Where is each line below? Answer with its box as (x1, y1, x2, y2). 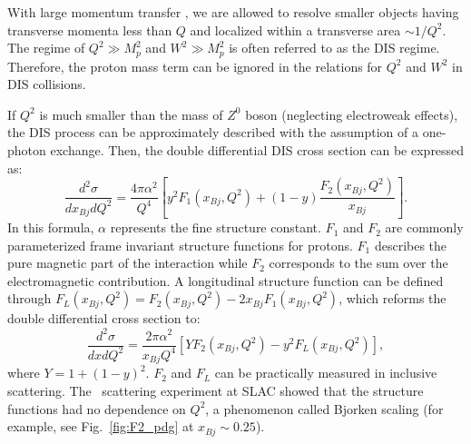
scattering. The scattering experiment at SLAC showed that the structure (7, 381, 424, 400)
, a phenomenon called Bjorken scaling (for (205, 399, 444, 418)
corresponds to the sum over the (269, 253, 448, 272)
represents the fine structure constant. (110, 218, 321, 237)
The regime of (7, 38, 85, 57)
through (7, 289, 52, 308)
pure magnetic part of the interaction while (7, 253, 248, 272)
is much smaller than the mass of (39, 104, 223, 123)
